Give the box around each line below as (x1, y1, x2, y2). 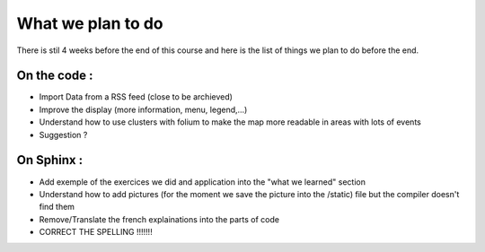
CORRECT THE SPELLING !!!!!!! (39, 227, 153, 238)
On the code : (16, 68, 93, 83)
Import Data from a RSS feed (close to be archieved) (39, 91, 234, 102)
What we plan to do (16, 13, 163, 33)
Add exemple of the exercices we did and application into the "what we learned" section (39, 176, 366, 187)
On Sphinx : (16, 152, 84, 168)
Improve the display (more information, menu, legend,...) (39, 104, 248, 115)
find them (39, 202, 75, 213)
